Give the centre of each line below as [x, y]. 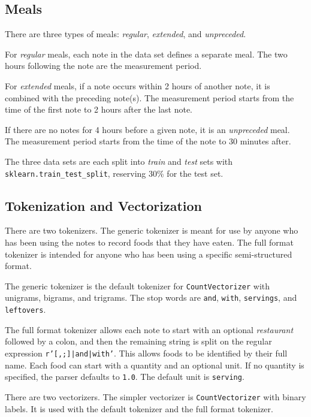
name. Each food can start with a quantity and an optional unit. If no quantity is [155, 365]
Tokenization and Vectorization [104, 205]
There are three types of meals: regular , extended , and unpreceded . [126, 34]
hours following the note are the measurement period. [103, 66]
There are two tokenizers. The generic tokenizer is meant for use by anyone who [152, 230]
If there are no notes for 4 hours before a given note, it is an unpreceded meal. [147, 129]
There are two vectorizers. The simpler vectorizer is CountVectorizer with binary [155, 396]
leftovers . [25, 309]
